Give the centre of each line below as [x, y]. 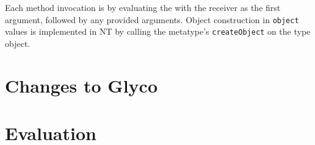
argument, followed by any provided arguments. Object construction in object [152, 19]
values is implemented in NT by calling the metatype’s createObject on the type [158, 31]
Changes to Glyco [81, 85]
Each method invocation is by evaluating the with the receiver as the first [143, 7]
